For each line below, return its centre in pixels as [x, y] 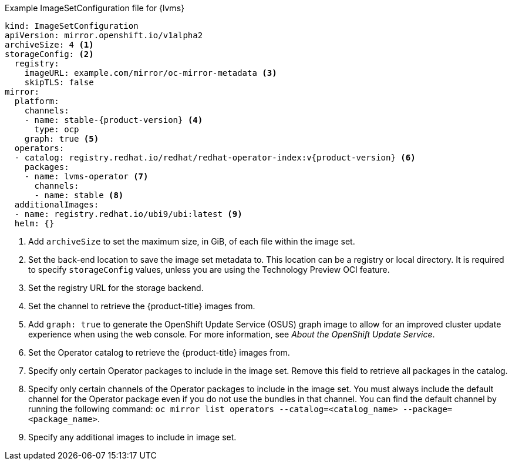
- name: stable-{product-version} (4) [114, 120]
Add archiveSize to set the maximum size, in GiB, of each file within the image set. [192, 241]
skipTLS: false [59, 82]
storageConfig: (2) [49, 54]
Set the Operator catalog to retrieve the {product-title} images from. [159, 352]
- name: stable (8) [79, 195]
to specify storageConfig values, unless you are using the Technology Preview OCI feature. [209, 270]
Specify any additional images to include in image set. [132, 437]
